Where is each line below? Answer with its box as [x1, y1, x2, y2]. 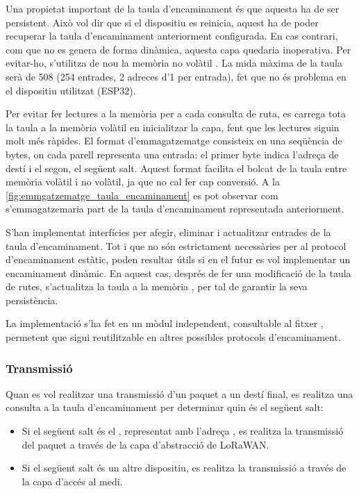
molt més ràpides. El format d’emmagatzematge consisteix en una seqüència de [6, 133, 342, 148]
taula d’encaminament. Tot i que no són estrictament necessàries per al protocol [6, 238, 347, 253]
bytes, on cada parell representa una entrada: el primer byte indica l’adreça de [6, 147, 339, 161]
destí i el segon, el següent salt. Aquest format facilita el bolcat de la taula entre [6, 160, 347, 175]
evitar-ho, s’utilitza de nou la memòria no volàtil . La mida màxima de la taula [6, 56, 342, 70]
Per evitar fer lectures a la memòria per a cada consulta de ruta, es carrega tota [6, 106, 346, 121]
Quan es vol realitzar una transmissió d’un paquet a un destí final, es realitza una [6, 386, 353, 401]
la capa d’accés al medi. [22, 474, 123, 488]
